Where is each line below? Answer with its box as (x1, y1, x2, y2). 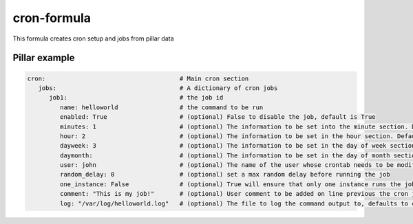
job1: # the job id (49, 93, 224, 102)
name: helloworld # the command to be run (59, 103, 264, 111)
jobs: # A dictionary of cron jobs (38, 84, 278, 92)
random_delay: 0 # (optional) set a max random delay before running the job (59, 170, 390, 179)
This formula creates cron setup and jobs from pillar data (12, 34, 175, 43)
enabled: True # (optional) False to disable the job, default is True (59, 113, 376, 121)
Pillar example (12, 52, 75, 64)
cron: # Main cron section (27, 74, 249, 82)
